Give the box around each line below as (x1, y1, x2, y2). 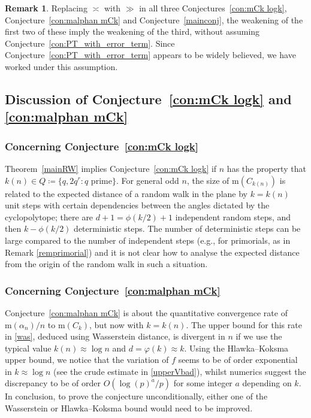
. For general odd (116, 174, 179, 186)
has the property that (227, 162, 306, 174)
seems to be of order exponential (178, 353, 298, 366)
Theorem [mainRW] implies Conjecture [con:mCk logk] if (5, 162, 217, 174)
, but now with (89, 318, 144, 331)
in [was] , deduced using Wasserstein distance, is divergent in (5, 330, 225, 343)
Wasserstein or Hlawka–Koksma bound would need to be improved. (5, 402, 253, 414)
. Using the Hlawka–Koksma (184, 341, 289, 354)
